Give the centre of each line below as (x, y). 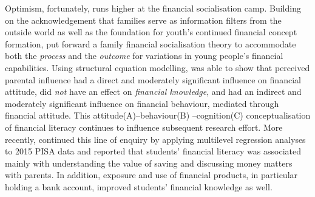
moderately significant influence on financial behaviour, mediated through (142, 103)
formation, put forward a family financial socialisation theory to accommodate (151, 43)
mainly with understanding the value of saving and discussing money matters (149, 163)
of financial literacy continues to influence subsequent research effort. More (144, 127)
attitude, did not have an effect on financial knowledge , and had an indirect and (153, 92)
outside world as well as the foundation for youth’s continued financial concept (151, 32)
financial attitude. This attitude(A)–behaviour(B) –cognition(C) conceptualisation (158, 115)
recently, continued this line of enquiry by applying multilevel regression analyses (155, 139)
